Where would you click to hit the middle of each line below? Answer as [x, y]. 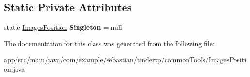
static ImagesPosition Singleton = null [63, 27]
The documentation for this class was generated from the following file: [109, 43]
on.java [15, 69]
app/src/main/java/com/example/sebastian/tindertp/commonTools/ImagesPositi [125, 59]
